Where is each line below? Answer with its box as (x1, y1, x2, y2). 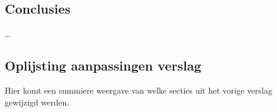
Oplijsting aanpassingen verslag (5, 56, 202, 75)
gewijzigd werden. (5, 95, 70, 108)
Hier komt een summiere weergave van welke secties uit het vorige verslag (5, 84, 272, 96)
